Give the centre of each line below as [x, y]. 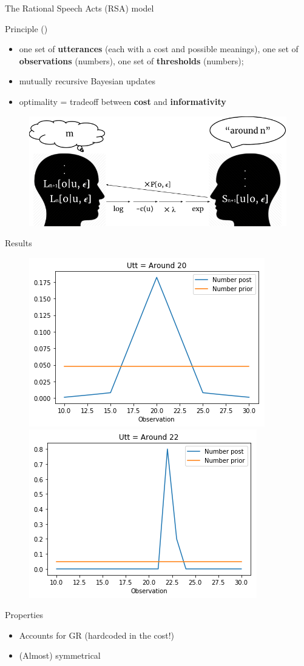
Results [19, 243]
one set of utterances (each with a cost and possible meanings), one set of [159, 49]
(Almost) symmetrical [60, 655]
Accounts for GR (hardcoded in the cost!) [97, 635]
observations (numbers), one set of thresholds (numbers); [131, 60]
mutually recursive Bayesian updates [87, 81]
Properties [24, 615]
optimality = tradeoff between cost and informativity [123, 101]
